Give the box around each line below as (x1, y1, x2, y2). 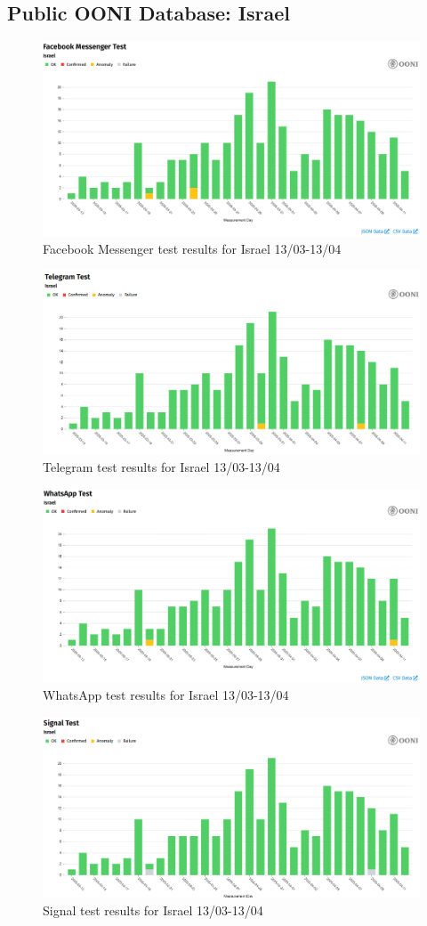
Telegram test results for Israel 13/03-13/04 (43, 458, 280, 476)
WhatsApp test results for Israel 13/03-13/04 (43, 686, 289, 704)
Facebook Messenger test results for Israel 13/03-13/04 (43, 239, 342, 257)
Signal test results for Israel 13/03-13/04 (43, 900, 263, 919)
